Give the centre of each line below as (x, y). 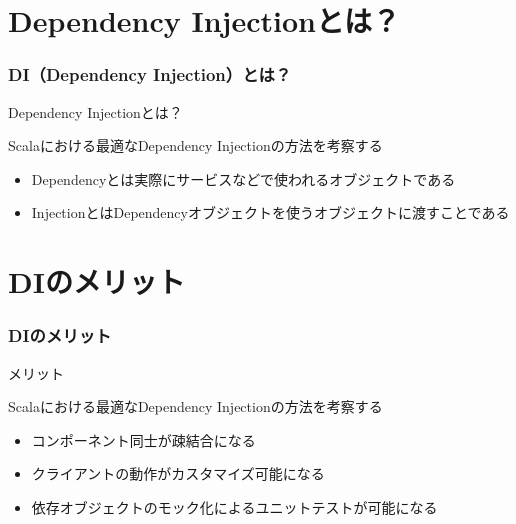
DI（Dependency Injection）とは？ (150, 74)
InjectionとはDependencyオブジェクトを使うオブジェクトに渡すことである (270, 212)
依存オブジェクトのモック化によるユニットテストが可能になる (234, 506)
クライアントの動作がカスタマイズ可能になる (178, 473)
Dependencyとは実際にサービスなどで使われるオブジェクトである (243, 178)
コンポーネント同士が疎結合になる (143, 439)
